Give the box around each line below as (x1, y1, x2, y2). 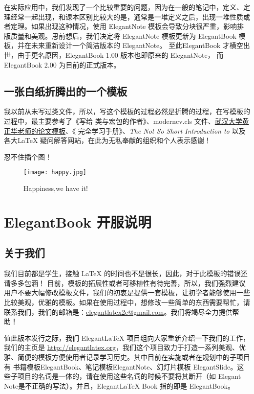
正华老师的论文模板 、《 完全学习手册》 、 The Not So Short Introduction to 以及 (4, 125, 246, 136)
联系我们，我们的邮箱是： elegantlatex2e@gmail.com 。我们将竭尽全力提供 (4, 306, 233, 317)
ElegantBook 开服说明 (4, 211, 151, 232)
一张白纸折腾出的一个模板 (4, 83, 127, 98)
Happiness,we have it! (23, 183, 88, 193)
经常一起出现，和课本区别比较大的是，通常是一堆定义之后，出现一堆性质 (10, 11, 243, 22)
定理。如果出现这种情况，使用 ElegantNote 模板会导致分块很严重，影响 (10, 21, 237, 31)
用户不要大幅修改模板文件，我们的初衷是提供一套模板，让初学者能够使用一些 (4, 287, 250, 298)
